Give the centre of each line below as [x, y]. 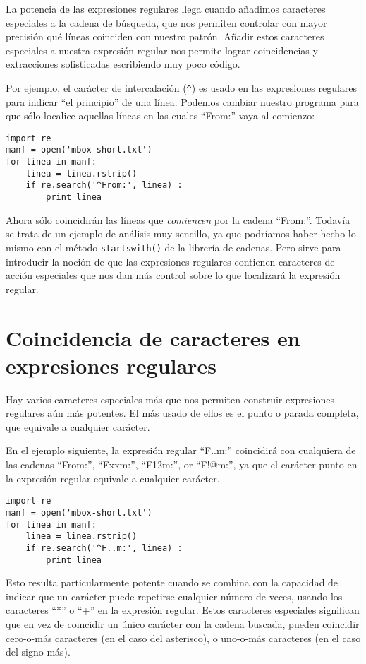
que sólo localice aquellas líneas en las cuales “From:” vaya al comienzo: [160, 115]
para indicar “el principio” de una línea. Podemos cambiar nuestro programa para [182, 101]
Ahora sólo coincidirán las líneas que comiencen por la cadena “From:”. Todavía [178, 219]
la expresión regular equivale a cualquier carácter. [113, 478]
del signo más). [38, 652]
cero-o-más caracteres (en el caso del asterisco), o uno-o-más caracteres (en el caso [183, 638]
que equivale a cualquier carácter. [78, 426]
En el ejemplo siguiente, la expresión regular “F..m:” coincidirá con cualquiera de [181, 450]
